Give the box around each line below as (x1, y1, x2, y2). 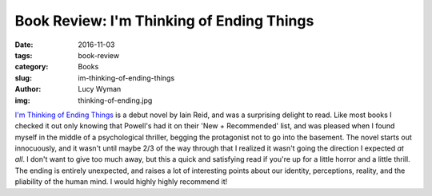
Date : (14, 40, 34, 49)
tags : (14, 50, 33, 60)
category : (14, 62, 49, 72)
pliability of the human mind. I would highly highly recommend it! (14, 177, 228, 186)
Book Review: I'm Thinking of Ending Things (14, 12, 314, 29)
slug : (14, 73, 32, 83)
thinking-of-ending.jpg (78, 96, 153, 105)
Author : (14, 84, 42, 94)
